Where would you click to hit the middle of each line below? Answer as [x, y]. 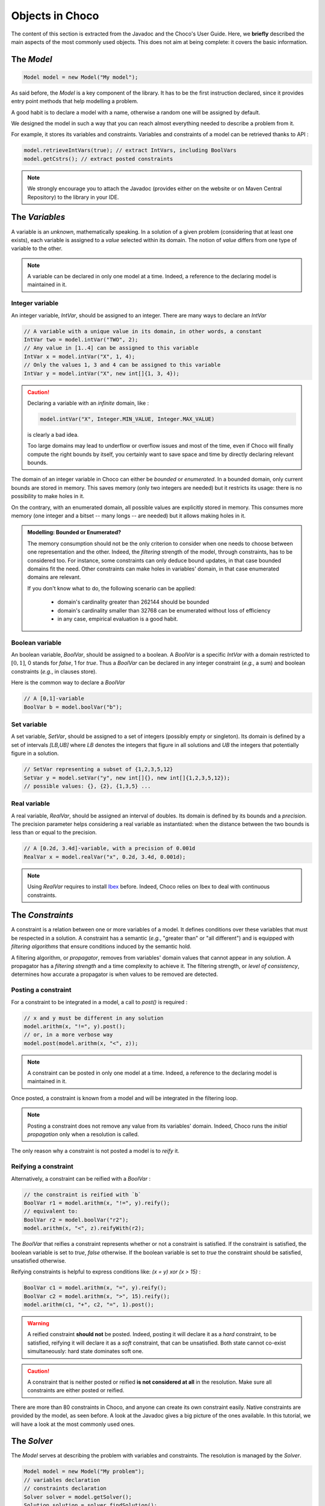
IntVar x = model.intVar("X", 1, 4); [79, 356]
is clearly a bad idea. [53, 434]
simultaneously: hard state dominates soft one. [85, 1351]
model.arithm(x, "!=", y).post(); [75, 1026]
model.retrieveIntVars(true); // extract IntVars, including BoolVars [130, 150]
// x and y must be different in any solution [94, 1018]
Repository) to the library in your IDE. [73, 197]
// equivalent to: [51, 1211]
